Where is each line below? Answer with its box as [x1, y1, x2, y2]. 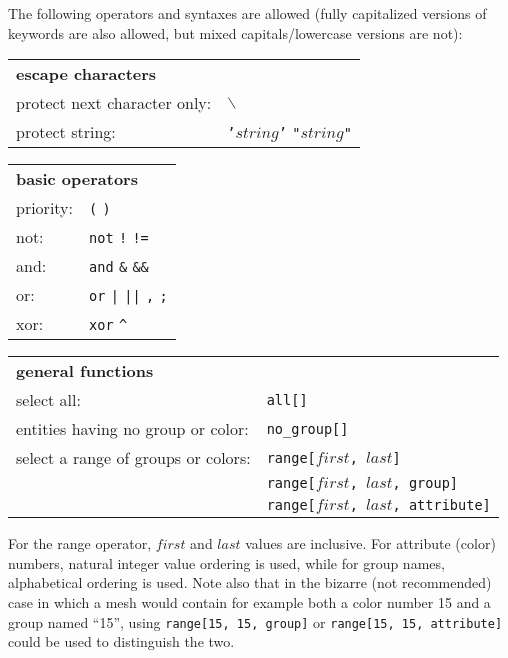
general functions [16, 359, 154, 383]
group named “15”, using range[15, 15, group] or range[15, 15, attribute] [8, 611, 503, 632]
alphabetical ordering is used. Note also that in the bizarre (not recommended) [8, 572, 492, 593]
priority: [16, 196, 74, 220]
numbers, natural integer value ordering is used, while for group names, [8, 552, 445, 573]
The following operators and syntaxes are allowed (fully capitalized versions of [8, 3, 487, 23]
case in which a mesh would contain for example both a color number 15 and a [8, 591, 491, 612]
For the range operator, [8, 533, 152, 554]
